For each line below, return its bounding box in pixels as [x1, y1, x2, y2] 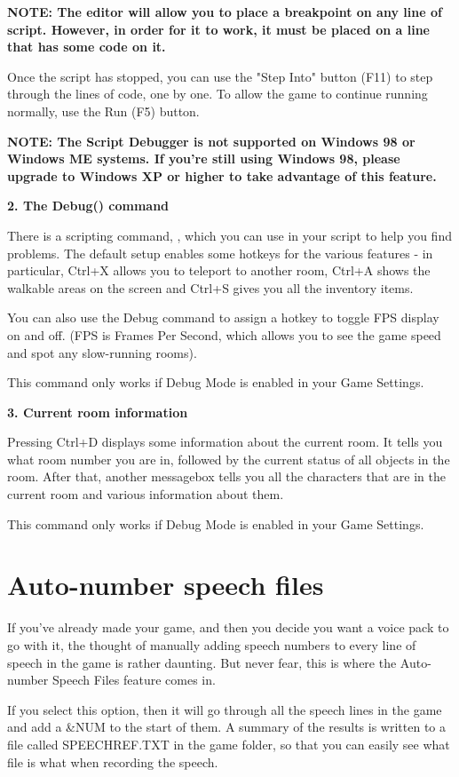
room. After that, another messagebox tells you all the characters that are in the [7, 467, 447, 486]
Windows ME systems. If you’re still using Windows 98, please [7, 149, 400, 168]
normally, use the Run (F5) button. [7, 101, 200, 120]
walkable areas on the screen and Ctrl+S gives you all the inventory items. [7, 278, 414, 297]
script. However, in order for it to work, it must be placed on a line [7, 20, 430, 38]
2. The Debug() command [7, 196, 170, 215]
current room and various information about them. [7, 485, 284, 503]
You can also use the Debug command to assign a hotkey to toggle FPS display [7, 308, 439, 327]
